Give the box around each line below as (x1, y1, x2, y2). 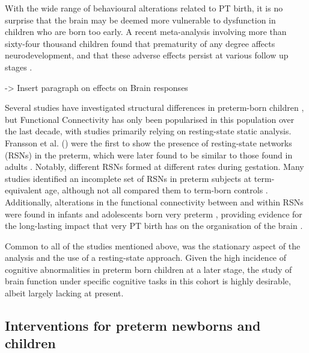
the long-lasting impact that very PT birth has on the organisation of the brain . (5, 219, 303, 232)
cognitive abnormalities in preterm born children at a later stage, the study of (5, 263, 292, 275)
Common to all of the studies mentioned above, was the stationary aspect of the (5, 239, 301, 252)
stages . (5, 60, 32, 73)
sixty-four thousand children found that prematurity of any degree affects (5, 37, 275, 49)
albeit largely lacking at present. (5, 287, 124, 299)
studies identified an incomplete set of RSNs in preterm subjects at (5, 172, 252, 184)
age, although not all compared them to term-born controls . (44, 184, 268, 196)
